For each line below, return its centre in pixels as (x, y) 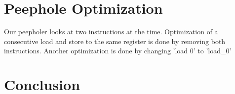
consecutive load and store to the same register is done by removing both (115, 41)
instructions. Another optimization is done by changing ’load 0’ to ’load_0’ (118, 51)
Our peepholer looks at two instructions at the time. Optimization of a (111, 32)
